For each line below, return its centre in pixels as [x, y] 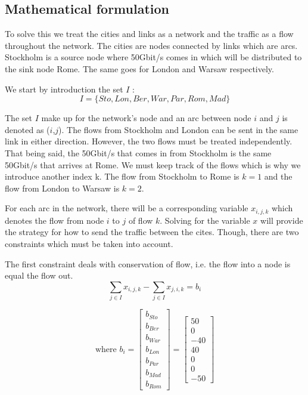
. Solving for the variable [205, 220]
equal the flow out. [39, 275]
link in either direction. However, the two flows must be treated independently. [149, 141]
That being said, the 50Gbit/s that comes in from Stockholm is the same [138, 152]
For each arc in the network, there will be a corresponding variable [127, 208]
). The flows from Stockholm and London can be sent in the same [178, 129]
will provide [282, 220]
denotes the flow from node [55, 220]
